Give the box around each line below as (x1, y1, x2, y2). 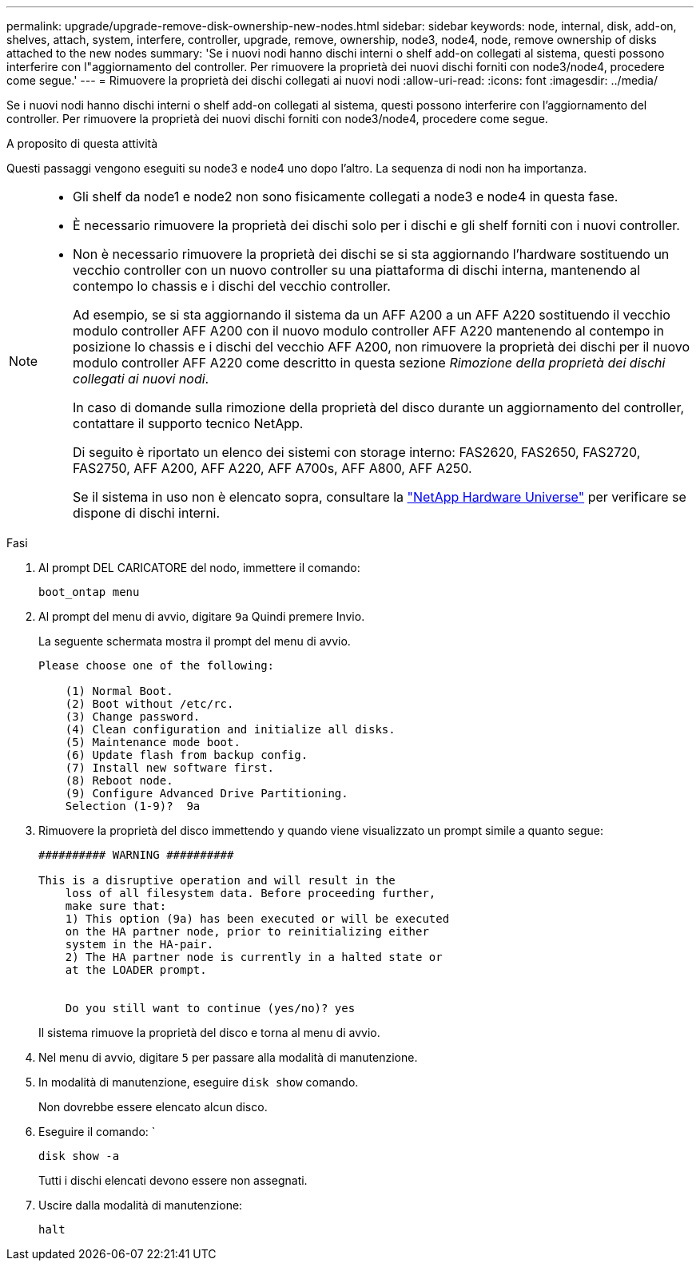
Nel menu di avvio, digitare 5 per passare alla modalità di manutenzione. (38, 1051, 418, 1064)
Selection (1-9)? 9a (65, 800, 201, 812)
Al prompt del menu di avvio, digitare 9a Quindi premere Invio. (38, 610, 365, 623)
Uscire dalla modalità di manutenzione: (38, 1198, 243, 1212)
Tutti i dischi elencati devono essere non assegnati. (38, 1174, 308, 1187)
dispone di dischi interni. (73, 505, 221, 521)
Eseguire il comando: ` (38, 1125, 156, 1138)
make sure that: (65, 900, 167, 912)
